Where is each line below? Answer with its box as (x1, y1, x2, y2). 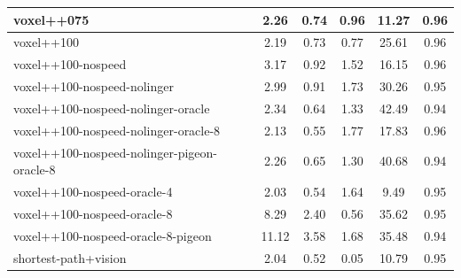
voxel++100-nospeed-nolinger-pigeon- (13, 143, 217, 161)
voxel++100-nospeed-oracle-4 (13, 182, 173, 200)
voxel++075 (13, 10, 90, 28)
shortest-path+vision (13, 248, 127, 266)
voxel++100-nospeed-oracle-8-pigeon (13, 226, 212, 244)
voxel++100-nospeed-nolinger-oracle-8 (13, 120, 221, 139)
